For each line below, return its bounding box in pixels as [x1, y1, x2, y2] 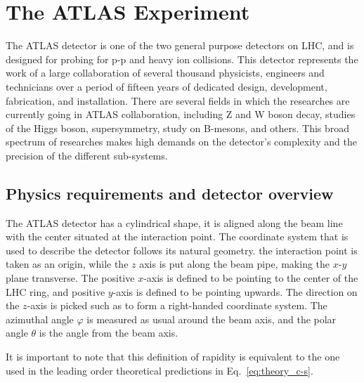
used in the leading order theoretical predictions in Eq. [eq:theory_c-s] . [6, 363, 313, 377]
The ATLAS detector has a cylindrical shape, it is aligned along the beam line [6, 215, 343, 230]
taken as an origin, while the [6, 257, 129, 271]
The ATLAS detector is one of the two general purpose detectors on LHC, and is [6, 38, 354, 53]
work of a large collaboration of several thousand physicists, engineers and [6, 65, 325, 80]
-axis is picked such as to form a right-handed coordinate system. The [27, 298, 327, 313]
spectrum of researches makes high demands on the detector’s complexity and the [6, 134, 357, 149]
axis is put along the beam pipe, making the [139, 257, 330, 271]
